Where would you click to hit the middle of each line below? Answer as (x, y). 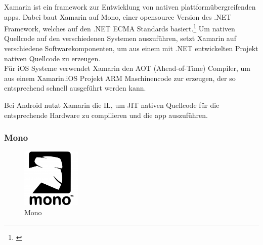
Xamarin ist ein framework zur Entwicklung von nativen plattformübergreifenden (130, 7)
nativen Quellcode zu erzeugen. (52, 58)
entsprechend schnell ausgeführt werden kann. (75, 88)
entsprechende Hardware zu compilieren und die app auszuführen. (106, 115)
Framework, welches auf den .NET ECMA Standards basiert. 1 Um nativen (120, 28)
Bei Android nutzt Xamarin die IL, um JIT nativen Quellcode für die (112, 105)
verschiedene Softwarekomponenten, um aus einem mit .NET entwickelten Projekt (131, 48)
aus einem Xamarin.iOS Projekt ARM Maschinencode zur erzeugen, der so (120, 78)
